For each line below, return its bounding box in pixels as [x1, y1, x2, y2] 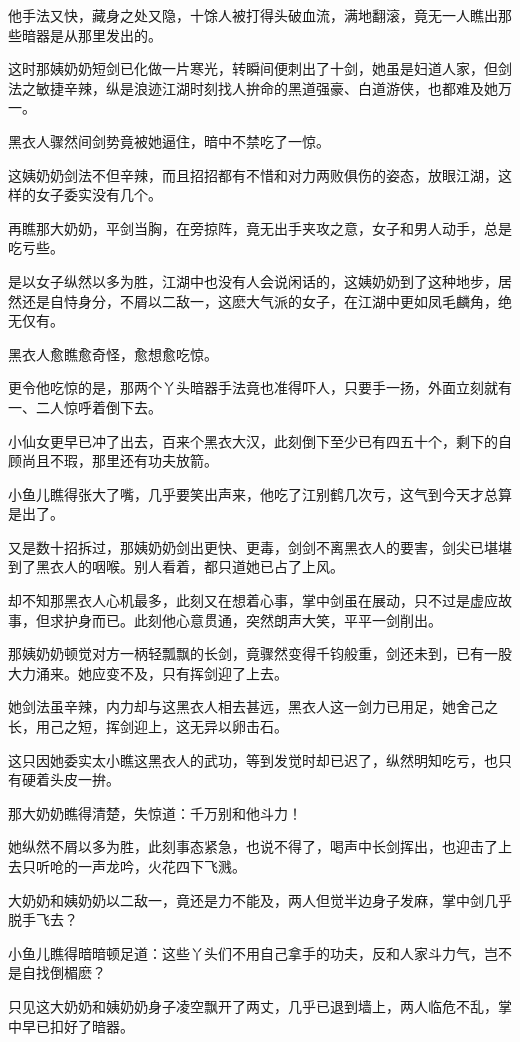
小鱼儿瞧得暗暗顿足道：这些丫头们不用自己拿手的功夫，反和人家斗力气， [8, 942, 484, 963]
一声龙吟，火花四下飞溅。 [77, 856, 246, 876]
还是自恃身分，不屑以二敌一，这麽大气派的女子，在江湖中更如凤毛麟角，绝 [21, 290, 512, 311]
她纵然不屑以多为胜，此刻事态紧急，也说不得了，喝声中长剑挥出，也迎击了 [8, 836, 498, 857]
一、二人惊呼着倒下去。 [8, 396, 162, 417]
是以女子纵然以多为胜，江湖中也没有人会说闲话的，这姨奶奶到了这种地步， [8, 270, 498, 291]
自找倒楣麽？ [21, 962, 106, 983]
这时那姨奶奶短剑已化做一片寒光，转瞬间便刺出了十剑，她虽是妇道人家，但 [8, 58, 498, 79]
